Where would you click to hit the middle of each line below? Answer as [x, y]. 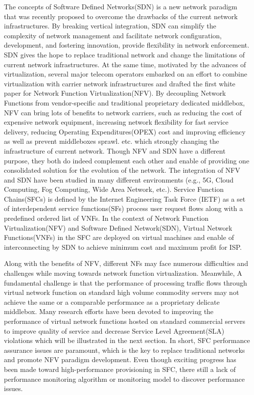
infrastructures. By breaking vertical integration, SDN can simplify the [110, 26]
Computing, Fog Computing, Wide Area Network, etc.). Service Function [114, 189]
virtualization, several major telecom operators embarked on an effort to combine [126, 74]
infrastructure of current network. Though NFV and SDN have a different [115, 150]
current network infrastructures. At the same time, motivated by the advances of [125, 64]
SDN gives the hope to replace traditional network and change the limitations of [125, 54]
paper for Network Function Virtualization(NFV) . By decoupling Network [115, 93]
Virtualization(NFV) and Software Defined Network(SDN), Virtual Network [118, 227]
